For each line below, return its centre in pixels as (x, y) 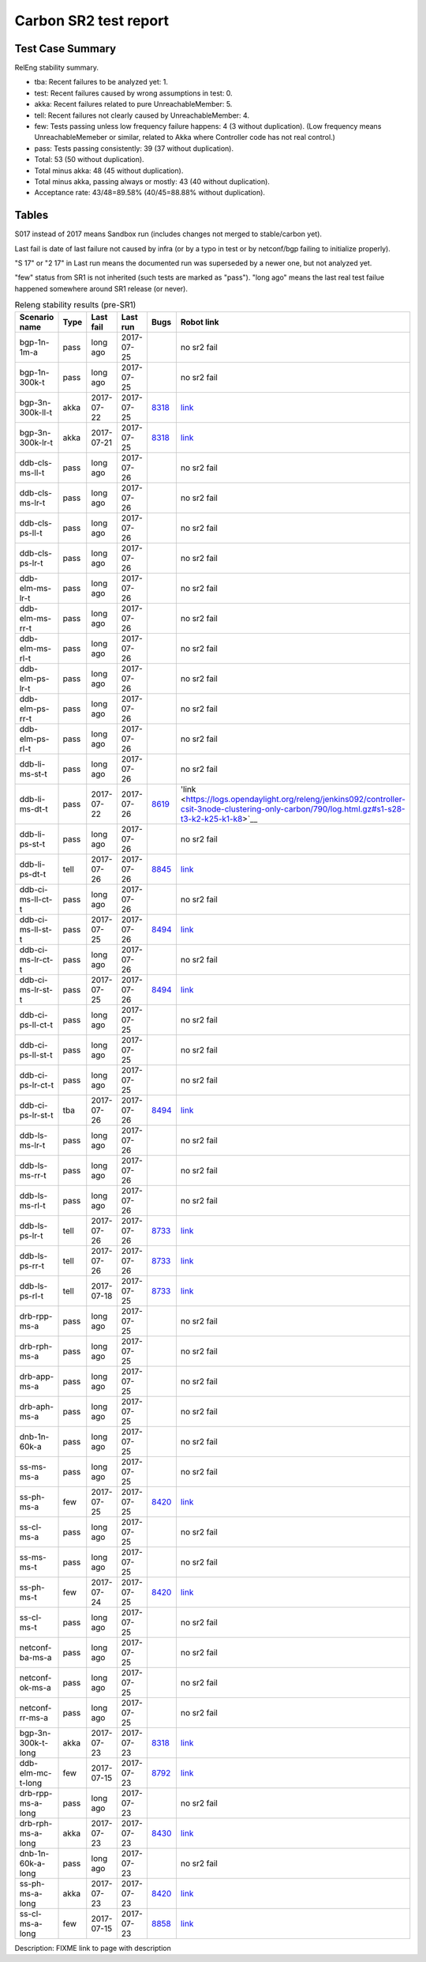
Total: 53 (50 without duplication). (90, 160)
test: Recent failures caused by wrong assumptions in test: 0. (133, 93)
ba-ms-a (35, 1657)
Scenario (37, 317)
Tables (32, 215)
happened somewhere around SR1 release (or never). (101, 288)
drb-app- (37, 1376)
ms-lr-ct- (36, 959)
